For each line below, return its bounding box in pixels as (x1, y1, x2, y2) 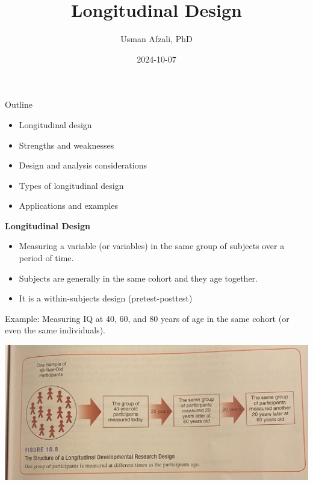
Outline (5, 98, 33, 111)
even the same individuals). (5, 324, 105, 336)
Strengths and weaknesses (19, 138, 114, 151)
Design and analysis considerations (19, 159, 147, 171)
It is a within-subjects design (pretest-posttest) (19, 292, 193, 304)
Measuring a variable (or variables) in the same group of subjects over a (19, 239, 285, 252)
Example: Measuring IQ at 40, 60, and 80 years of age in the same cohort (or (5, 312, 290, 324)
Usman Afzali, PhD (120, 32, 193, 45)
